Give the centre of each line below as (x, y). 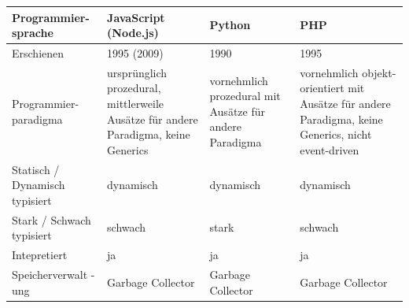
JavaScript (136, 17)
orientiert (322, 88)
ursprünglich (137, 72)
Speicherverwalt (50, 274)
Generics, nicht (336, 134)
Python (230, 25)
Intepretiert (40, 255)
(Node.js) (133, 33)
